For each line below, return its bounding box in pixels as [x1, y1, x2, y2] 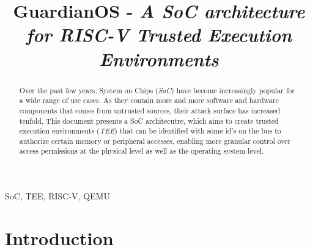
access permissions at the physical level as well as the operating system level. [19, 146, 264, 156]
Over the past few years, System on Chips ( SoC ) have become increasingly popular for [19, 85, 295, 95]
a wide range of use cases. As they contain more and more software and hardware [19, 95, 279, 105]
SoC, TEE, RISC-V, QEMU [5, 190, 110, 202]
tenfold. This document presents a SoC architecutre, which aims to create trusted [19, 115, 279, 126]
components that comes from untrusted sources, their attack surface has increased [19, 105, 281, 115]
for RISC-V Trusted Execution [26, 22, 292, 48]
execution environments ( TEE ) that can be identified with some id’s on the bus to [19, 126, 281, 136]
